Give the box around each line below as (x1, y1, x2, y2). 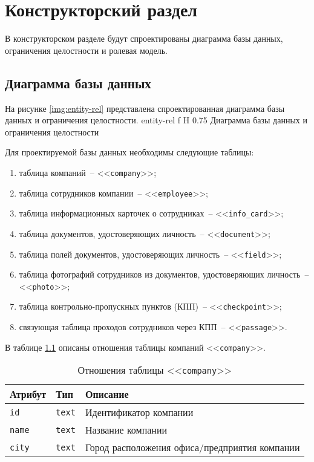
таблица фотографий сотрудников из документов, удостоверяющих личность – (19, 268, 309, 281)
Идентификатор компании (85, 405, 194, 420)
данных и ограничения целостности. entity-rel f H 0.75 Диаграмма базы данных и (5, 114, 307, 126)
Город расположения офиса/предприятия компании (85, 440, 300, 455)
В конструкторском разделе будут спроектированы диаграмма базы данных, (5, 32, 283, 45)
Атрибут (10, 387, 47, 402)
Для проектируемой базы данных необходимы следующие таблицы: (5, 146, 254, 158)
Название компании (85, 423, 168, 437)
